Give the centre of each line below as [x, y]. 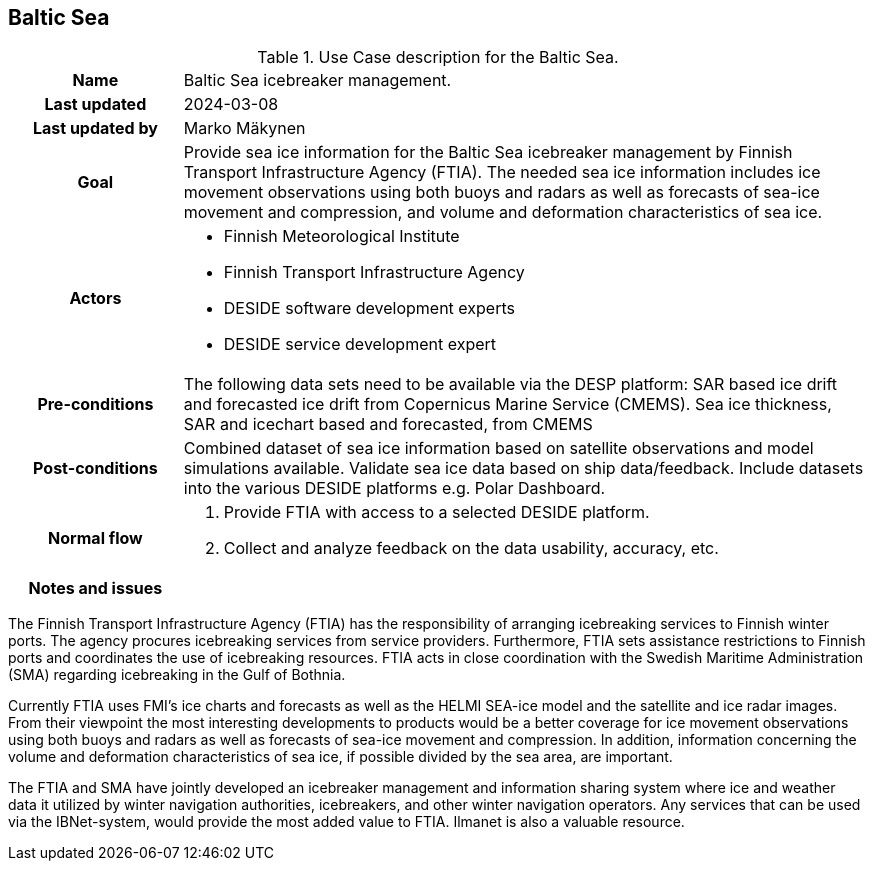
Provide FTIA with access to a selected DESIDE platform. [436, 512]
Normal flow [95, 538]
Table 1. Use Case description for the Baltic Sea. [438, 57]
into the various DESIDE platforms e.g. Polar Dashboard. [394, 488]
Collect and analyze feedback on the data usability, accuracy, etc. [471, 548]
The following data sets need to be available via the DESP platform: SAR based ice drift [510, 384]
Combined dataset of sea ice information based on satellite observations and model [498, 448]
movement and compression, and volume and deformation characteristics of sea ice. [503, 212]
